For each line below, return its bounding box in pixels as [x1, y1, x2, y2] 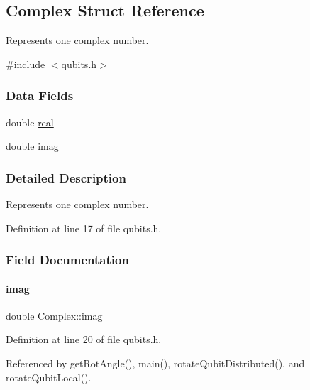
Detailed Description [6, 168, 126, 186]
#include [6, 56, 45, 71]
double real [6, 114, 54, 129]
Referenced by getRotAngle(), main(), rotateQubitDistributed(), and [6, 356, 305, 371]
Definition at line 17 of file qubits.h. [6, 220, 162, 235]
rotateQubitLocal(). [6, 369, 92, 384]
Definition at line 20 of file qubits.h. [6, 332, 162, 347]
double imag [6, 139, 59, 153]
